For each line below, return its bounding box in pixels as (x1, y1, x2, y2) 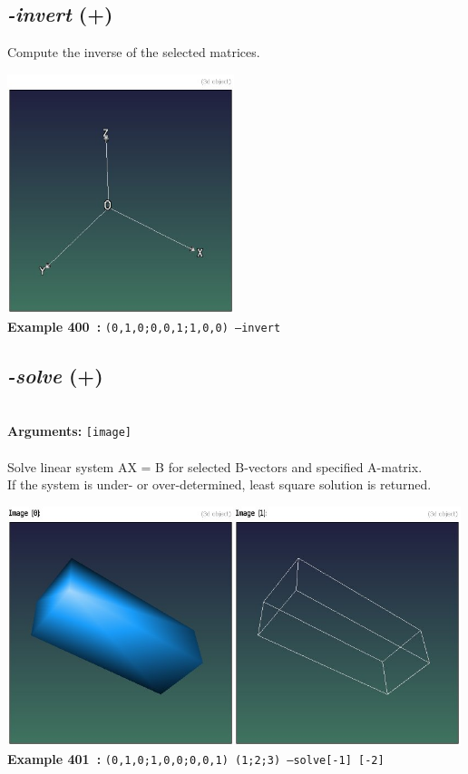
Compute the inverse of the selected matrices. (7, 43, 260, 62)
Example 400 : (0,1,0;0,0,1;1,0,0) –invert (7, 316, 281, 335)
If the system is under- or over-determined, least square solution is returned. (7, 475, 432, 494)
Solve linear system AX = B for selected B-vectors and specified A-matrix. (7, 457, 423, 476)
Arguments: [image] (7, 421, 132, 440)
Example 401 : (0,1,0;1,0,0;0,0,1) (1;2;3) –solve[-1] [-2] (7, 750, 385, 768)
